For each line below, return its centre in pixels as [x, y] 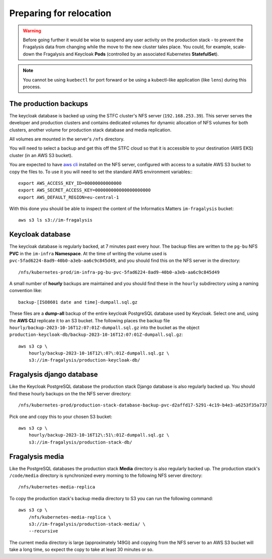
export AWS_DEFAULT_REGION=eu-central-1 [69, 197]
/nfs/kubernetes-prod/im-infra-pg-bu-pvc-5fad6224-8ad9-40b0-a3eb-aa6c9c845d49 [119, 272]
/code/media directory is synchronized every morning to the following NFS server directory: [106, 475]
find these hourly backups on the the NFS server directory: [70, 393]
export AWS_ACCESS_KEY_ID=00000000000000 [70, 183]
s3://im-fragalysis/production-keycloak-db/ [84, 360]
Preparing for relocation [60, 13]
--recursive [43, 531]
